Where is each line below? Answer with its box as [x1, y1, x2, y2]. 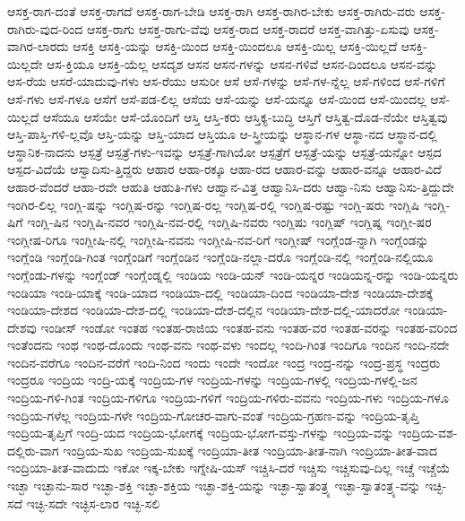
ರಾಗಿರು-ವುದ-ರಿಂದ [7, 19, 83, 38]
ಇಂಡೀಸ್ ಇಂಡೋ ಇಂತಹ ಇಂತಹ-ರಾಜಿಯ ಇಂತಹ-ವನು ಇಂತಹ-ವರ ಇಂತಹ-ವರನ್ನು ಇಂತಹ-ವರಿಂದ [40, 317, 458, 336]
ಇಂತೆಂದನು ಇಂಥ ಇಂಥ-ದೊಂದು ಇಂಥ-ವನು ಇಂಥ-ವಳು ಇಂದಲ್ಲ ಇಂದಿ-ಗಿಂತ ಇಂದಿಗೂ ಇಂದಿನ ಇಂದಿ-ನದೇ [7, 335, 450, 354]
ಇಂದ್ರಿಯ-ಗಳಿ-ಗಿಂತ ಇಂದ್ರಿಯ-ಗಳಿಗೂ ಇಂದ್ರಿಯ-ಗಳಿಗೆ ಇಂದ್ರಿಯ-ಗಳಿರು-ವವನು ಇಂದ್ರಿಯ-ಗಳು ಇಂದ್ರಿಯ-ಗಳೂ [7, 388, 449, 407]
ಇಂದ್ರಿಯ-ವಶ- [398, 423, 458, 442]
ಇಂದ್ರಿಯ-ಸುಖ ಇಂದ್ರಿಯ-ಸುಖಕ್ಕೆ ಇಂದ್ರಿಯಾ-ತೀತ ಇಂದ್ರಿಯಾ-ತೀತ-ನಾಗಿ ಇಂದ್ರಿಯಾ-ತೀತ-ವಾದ [63, 440, 437, 459]
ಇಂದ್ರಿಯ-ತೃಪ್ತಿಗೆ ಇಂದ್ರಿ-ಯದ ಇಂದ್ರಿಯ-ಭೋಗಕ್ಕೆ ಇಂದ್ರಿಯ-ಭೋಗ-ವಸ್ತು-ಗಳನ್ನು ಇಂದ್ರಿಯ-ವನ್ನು [7, 423, 394, 442]
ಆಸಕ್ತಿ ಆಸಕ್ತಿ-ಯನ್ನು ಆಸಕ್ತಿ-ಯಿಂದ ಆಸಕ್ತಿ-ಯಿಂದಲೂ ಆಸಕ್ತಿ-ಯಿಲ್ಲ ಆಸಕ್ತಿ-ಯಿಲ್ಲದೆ [73, 37, 398, 56]
